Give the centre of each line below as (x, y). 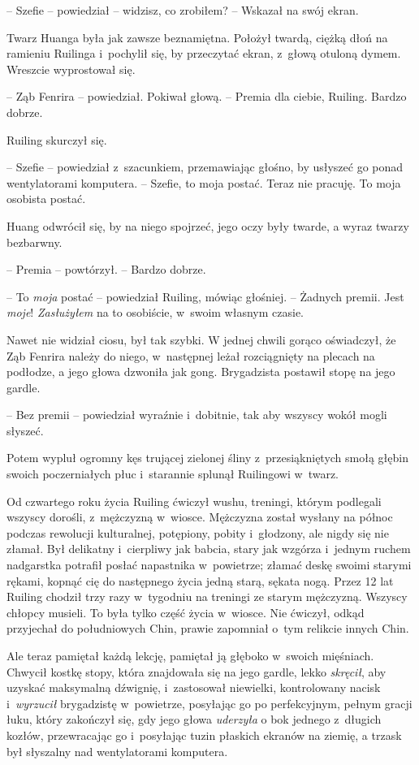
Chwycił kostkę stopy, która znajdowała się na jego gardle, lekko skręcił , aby (197, 671)
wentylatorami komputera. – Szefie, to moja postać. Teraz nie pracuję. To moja (204, 182)
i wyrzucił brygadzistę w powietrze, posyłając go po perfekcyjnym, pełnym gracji (209, 703)
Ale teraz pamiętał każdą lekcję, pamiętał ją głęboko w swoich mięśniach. (190, 655)
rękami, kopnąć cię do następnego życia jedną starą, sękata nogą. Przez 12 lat (200, 580)
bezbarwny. (35, 242)
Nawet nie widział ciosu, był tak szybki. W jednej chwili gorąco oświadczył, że (201, 339)
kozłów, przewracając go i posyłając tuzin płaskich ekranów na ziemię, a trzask (204, 735)
